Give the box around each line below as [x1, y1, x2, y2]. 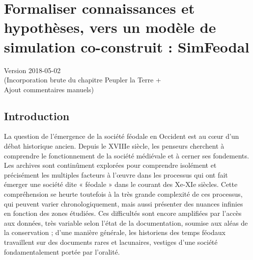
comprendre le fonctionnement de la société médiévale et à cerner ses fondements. [4, 150, 249, 160]
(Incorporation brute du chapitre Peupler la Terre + [4, 75, 161, 85]
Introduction [4, 108, 70, 123]
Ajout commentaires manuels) [4, 84, 94, 94]
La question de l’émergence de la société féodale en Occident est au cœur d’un [4, 131, 239, 141]
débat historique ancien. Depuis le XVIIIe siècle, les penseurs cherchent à [4, 141, 225, 151]
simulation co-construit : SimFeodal [4, 36, 250, 56]
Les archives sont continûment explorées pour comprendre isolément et [4, 160, 217, 170]
